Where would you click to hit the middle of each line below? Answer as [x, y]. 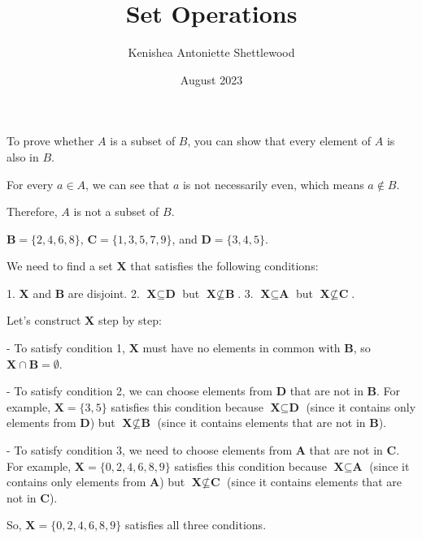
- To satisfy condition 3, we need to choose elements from [150, 450]
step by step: [130, 320]
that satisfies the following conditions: [224, 266]
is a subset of [143, 141]
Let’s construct [44, 320]
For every [30, 184]
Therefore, [32, 211]
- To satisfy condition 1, [66, 348]
